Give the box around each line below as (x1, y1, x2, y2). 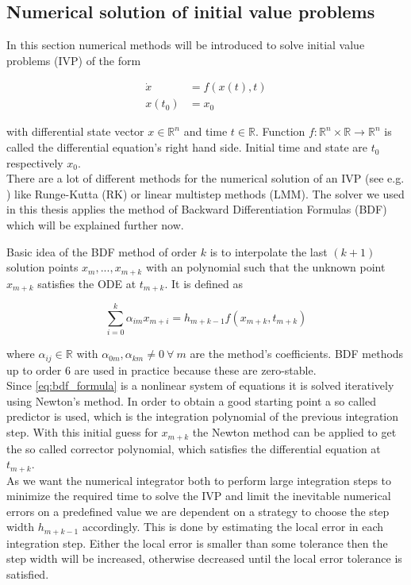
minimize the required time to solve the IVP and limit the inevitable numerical (6, 487, 391, 504)
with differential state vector (6, 123, 144, 140)
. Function (255, 123, 305, 140)
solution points (6, 259, 79, 275)
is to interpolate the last (209, 243, 328, 260)
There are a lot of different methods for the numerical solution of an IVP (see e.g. (6, 170, 405, 187)
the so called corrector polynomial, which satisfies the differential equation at (6, 440, 381, 456)
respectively (6, 154, 63, 171)
